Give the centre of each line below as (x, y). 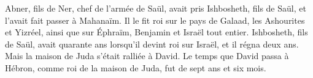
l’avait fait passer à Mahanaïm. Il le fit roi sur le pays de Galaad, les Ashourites (155, 20)
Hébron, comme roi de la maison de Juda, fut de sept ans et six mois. (136, 67)
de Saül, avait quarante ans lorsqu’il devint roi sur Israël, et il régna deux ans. (152, 44)
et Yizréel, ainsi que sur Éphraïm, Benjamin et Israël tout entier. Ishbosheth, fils (156, 32)
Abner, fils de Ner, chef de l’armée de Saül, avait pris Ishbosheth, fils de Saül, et (156, 8)
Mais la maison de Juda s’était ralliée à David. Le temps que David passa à (147, 56)
